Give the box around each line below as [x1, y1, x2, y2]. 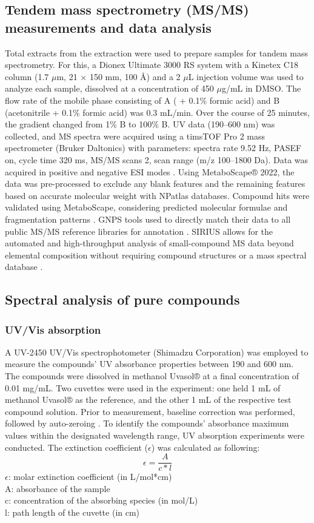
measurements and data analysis [5, 18, 212, 36]
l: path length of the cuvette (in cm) [5, 506, 140, 519]
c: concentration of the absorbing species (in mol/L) [5, 494, 198, 507]
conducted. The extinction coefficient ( [5, 440, 149, 453]
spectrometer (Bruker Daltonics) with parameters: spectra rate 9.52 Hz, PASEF [5, 141, 302, 154]
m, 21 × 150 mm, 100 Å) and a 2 [56, 70, 181, 83]
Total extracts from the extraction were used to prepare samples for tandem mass [5, 46, 309, 59]
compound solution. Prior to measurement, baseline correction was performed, [5, 405, 295, 417]
